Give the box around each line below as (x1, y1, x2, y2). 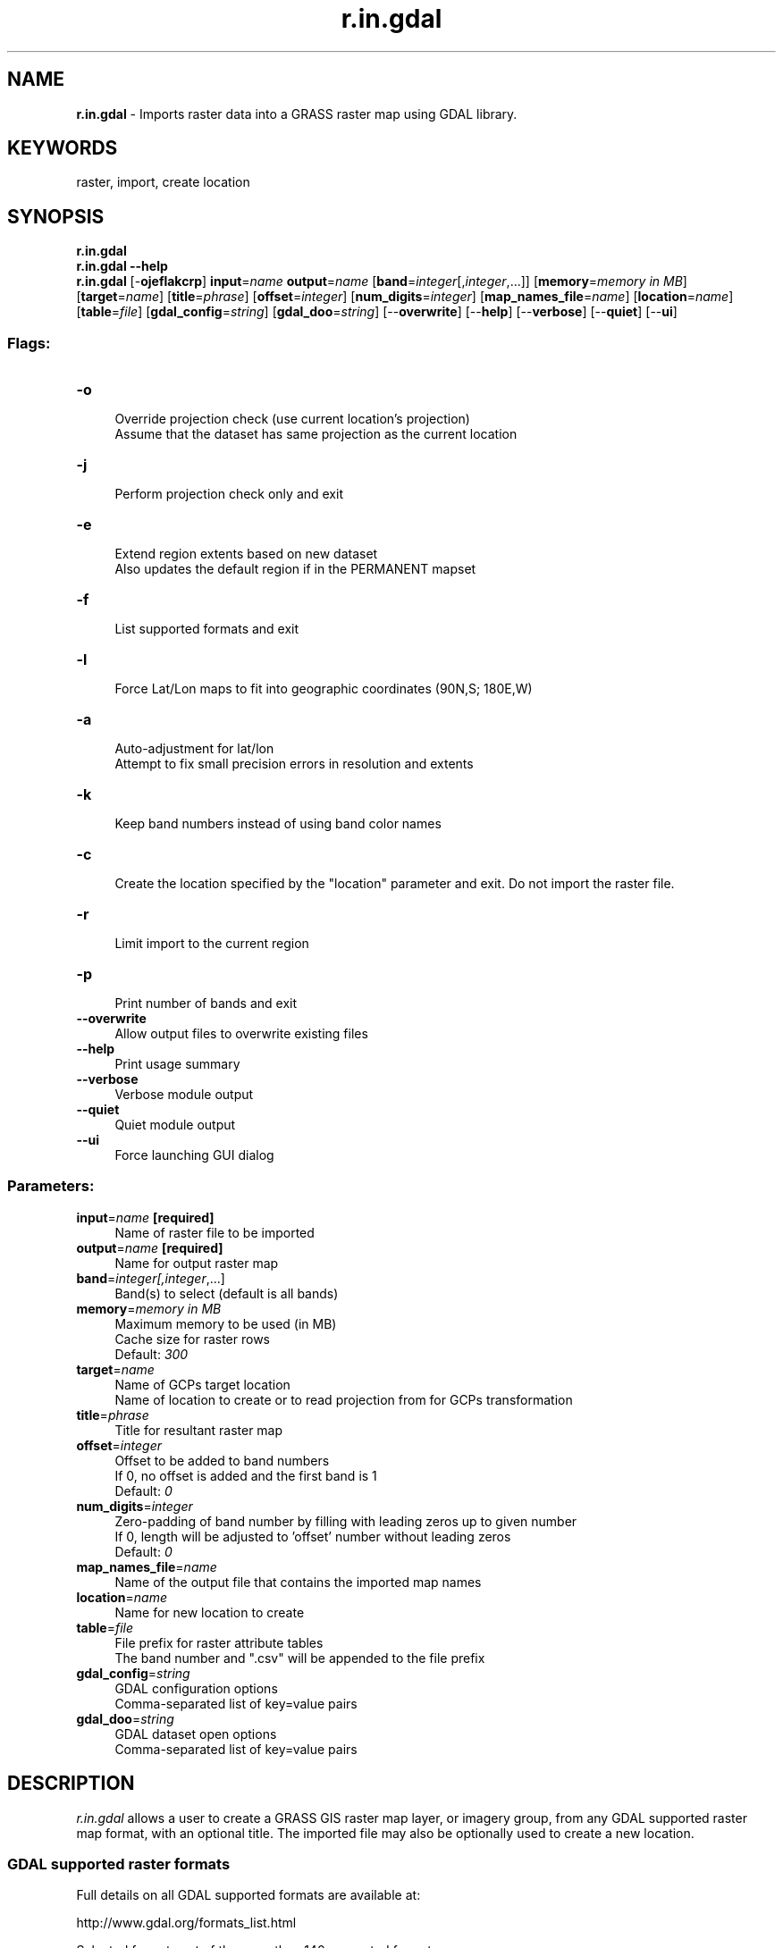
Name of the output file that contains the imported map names (114, 1574, 482, 1590)
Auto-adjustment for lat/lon (114, 741, 274, 757)
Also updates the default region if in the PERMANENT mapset (114, 561, 476, 577)
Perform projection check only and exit (114, 486, 343, 502)
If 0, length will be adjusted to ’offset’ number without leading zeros (114, 1528, 511, 1544)
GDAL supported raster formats (7, 1855, 231, 1873)
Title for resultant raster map (114, 1422, 283, 1438)
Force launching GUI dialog (114, 1147, 274, 1163)
